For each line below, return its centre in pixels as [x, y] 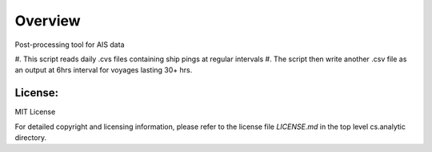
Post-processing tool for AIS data [70, 45]
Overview [48, 21]
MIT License [35, 112]
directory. [31, 138]
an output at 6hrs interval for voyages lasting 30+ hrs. [104, 70]
